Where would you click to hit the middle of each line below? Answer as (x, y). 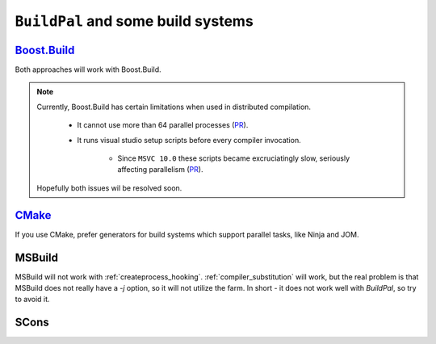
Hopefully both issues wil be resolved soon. (109, 188)
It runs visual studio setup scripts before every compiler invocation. (189, 140)
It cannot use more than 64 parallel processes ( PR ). (163, 125)
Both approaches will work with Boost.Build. (88, 69)
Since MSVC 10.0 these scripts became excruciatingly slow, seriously (234, 158)
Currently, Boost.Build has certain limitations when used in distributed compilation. (174, 107)
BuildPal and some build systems (134, 21)
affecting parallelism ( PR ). (160, 170)
